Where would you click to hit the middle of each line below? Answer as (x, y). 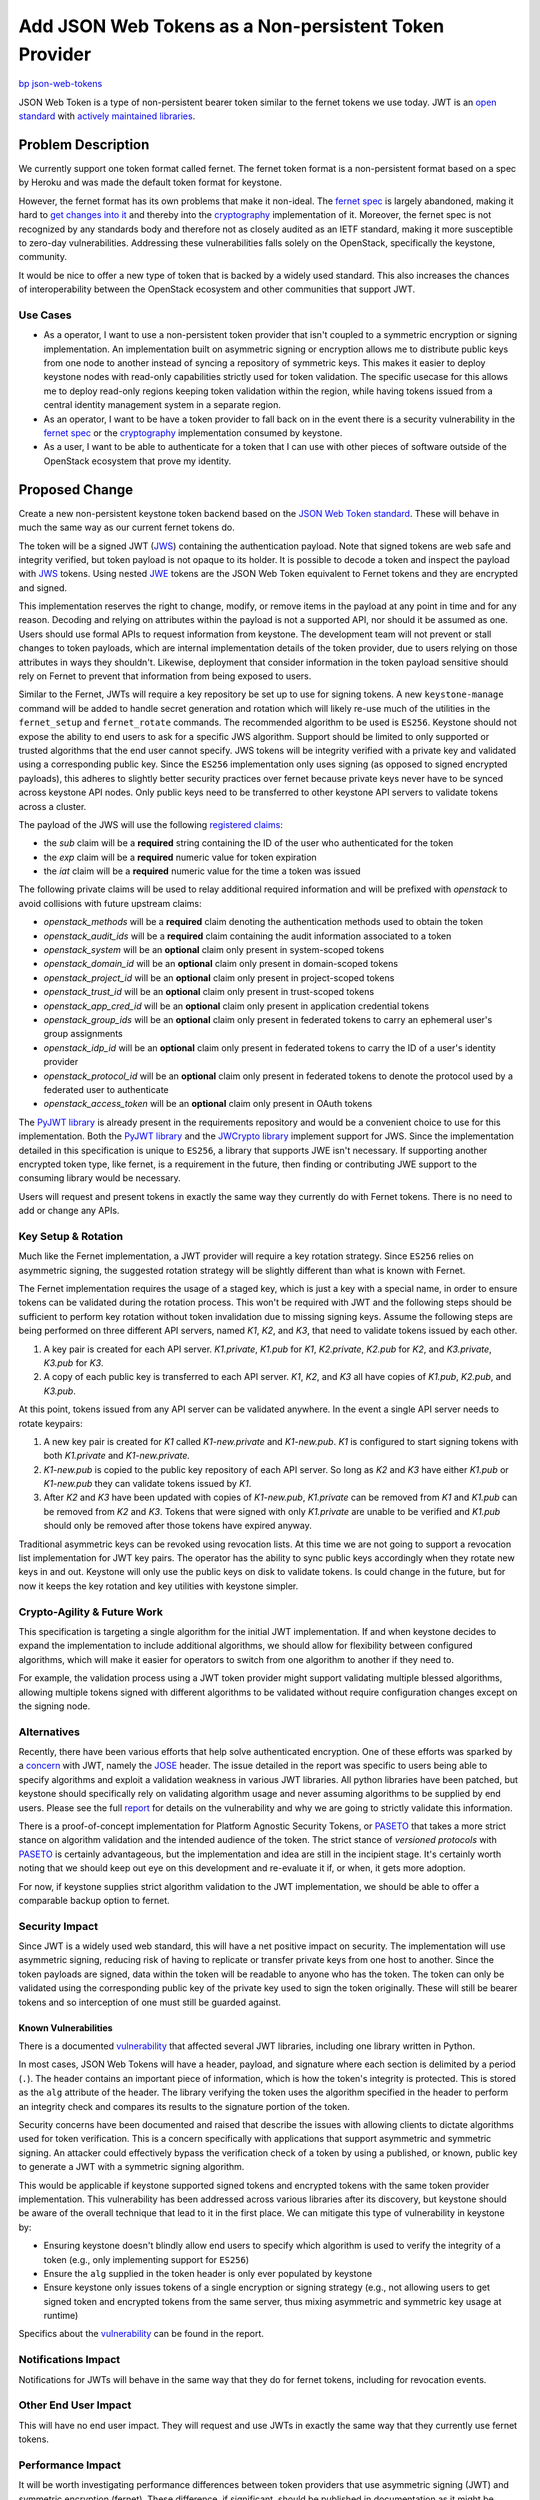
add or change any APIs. (69, 1211)
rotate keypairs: (51, 1423)
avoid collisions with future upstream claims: (110, 903)
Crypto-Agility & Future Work (91, 1612)
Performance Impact (70, 2465)
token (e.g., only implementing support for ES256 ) (146, 2259)
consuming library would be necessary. (100, 1178)
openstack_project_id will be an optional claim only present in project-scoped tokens (219, 977)
